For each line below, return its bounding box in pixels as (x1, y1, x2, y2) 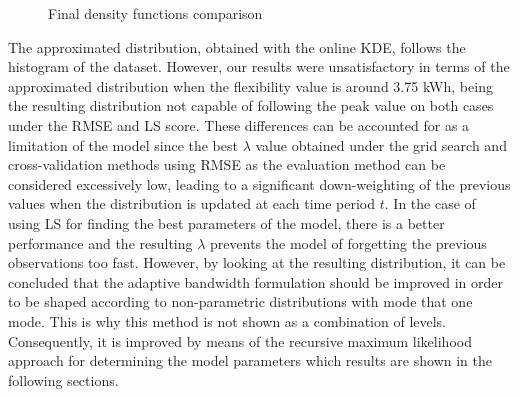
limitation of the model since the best (8, 134, 238, 155)
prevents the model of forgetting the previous (210, 232, 487, 253)
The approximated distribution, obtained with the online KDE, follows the (8, 36, 466, 57)
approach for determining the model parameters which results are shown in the (8, 350, 492, 371)
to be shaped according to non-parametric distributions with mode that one (8, 291, 473, 312)
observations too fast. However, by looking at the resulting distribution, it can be (8, 252, 506, 273)
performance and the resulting (8, 232, 193, 253)
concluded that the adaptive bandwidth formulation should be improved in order (8, 271, 503, 292)
